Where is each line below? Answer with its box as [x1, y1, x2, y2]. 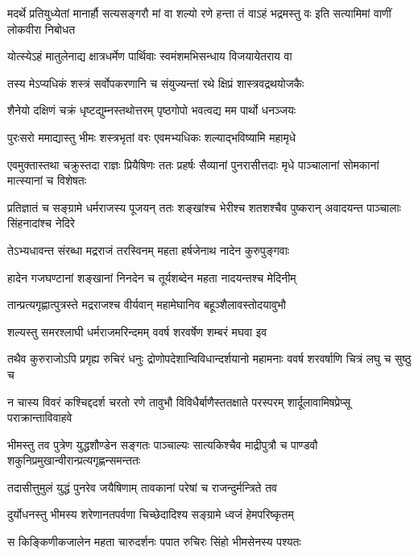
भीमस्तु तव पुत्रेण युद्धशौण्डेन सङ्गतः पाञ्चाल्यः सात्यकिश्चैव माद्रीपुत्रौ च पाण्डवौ [7, 436, 318, 453]
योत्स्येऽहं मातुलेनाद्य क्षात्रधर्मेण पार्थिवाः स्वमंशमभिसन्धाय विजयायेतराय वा [7, 48, 292, 65]
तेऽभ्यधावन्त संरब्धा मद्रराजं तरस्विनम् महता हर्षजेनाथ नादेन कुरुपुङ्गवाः [7, 241, 290, 258]
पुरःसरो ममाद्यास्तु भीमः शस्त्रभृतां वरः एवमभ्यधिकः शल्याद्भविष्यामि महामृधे [7, 128, 296, 145]
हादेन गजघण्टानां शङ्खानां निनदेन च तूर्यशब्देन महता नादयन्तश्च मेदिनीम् [7, 269, 296, 286]
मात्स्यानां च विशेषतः [7, 172, 86, 189]
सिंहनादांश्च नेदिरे [7, 215, 75, 232]
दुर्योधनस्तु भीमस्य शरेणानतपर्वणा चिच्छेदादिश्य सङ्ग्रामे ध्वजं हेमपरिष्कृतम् [7, 506, 294, 523]
